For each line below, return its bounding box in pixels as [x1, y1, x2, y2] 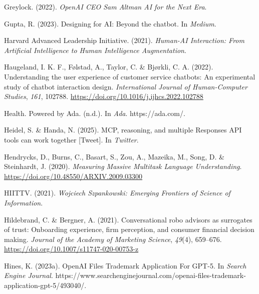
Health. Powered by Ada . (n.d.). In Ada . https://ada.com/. [4, 107, 185, 118]
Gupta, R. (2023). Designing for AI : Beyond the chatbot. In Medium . [4, 18, 216, 28]
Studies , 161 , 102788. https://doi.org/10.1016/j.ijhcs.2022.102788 [4, 91, 203, 101]
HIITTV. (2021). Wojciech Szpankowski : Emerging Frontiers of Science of [4, 187, 230, 198]
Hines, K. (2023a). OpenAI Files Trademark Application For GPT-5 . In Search [4, 260, 246, 270]
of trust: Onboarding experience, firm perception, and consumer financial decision [4, 224, 254, 234]
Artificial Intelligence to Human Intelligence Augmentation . [4, 44, 186, 55]
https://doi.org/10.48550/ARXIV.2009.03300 [4, 170, 143, 181]
